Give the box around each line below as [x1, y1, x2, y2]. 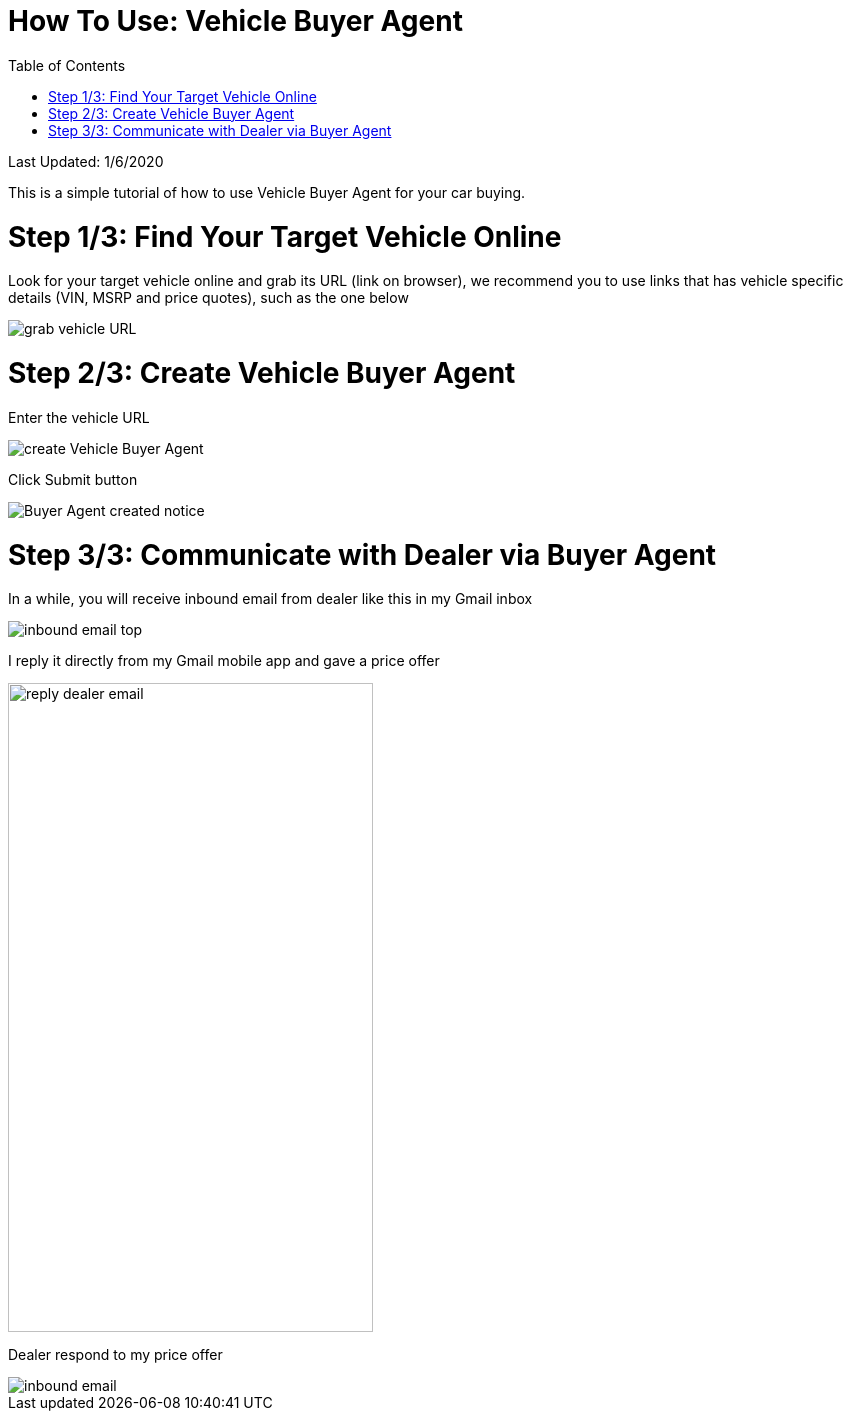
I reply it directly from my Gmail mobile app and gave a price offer [8, 652, 440, 670]
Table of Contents [8, 56, 126, 74]
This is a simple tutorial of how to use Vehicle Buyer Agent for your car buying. [8, 183, 526, 201]
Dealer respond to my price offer [8, 1346, 223, 1364]
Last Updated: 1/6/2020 [8, 152, 164, 170]
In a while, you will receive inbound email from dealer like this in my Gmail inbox [8, 590, 533, 608]
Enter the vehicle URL [8, 408, 150, 426]
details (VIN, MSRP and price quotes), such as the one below [8, 289, 409, 307]
